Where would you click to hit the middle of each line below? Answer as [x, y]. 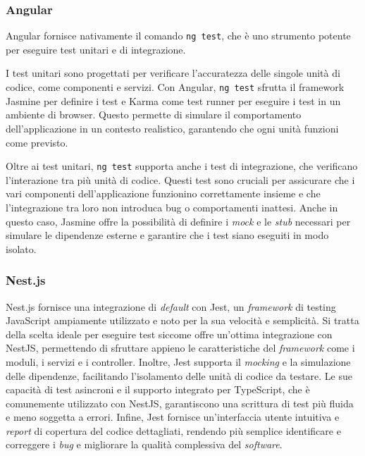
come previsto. [37, 142]
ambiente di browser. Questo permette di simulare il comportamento [154, 115]
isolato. [21, 248]
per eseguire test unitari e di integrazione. [96, 49]
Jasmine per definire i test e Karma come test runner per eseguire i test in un [173, 100]
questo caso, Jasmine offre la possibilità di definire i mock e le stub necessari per [178, 221]
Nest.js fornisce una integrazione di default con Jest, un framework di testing [171, 306]
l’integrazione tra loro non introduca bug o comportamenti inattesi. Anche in [172, 207]
